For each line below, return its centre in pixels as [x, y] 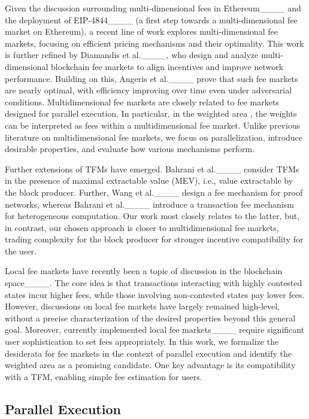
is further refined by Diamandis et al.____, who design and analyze [132, 55]
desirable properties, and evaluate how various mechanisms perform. [130, 149]
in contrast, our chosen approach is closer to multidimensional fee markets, [142, 227]
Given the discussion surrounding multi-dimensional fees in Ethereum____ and [153, 8]
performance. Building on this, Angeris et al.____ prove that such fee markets [152, 78]
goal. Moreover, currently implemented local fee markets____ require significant [155, 330]
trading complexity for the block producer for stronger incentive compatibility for [154, 239]
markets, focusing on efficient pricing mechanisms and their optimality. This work [154, 43]
